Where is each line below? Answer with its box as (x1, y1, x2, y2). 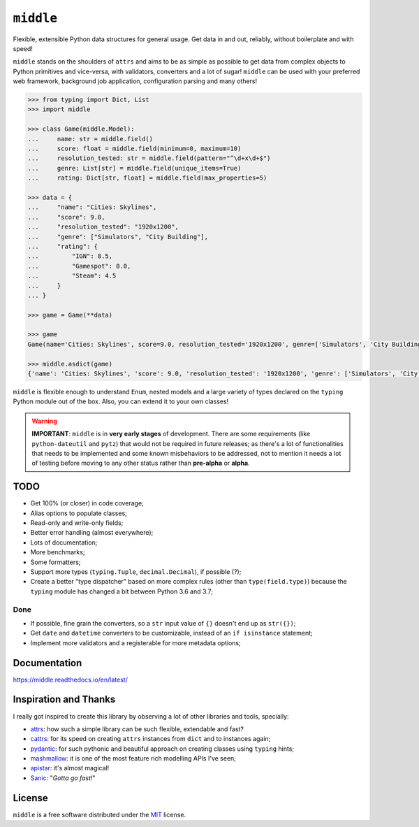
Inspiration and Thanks (13, 693, 116, 705)
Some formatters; (30, 558, 81, 566)
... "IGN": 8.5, (27, 252, 113, 260)
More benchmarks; (30, 548, 85, 556)
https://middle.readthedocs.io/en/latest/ (13, 675, 128, 684)
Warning (31, 417, 57, 425)
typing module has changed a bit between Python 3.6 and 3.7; (30, 587, 213, 596)
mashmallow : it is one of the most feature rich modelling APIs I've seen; (30, 754, 237, 763)
